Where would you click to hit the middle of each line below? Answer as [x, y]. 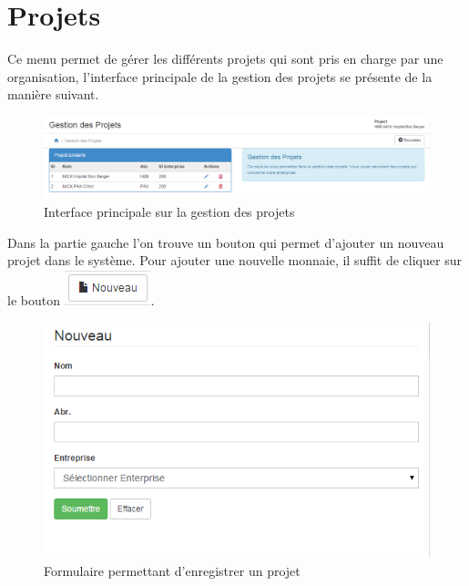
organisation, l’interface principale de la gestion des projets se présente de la [220, 76]
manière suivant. [53, 94]
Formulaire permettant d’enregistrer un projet [172, 570]
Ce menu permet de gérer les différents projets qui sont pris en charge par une [225, 59]
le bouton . [81, 299]
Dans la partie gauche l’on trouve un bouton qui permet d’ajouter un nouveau [226, 242]
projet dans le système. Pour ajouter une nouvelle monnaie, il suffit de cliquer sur [234, 260]
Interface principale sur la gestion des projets [169, 212]
